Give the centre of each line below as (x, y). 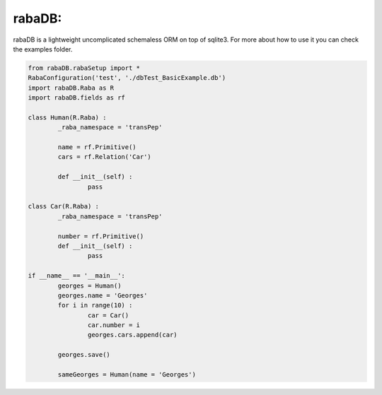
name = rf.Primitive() (97, 147)
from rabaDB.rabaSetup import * (84, 68)
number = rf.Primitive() (101, 236)
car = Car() (108, 315)
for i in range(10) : (95, 305)
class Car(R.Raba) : (63, 206)
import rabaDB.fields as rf (76, 98)
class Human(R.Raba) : (67, 117)
